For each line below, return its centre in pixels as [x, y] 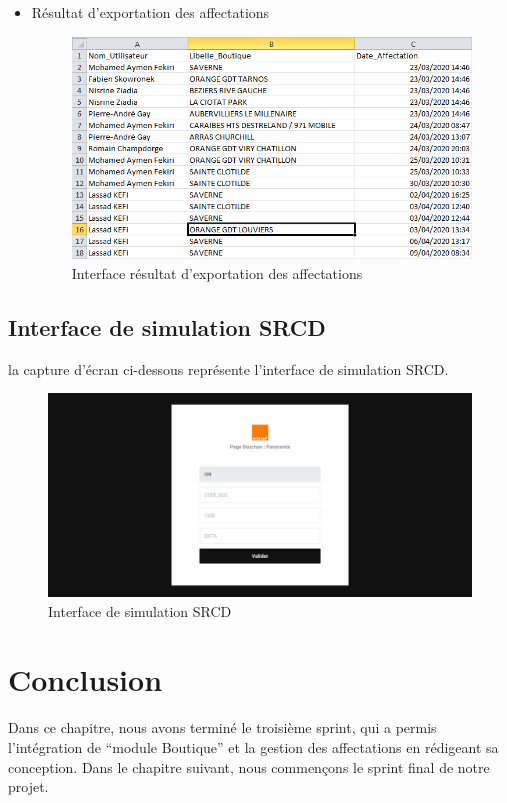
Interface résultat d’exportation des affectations [217, 272]
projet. [28, 786]
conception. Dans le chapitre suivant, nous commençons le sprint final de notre [249, 766]
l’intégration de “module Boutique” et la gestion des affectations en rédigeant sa [253, 746]
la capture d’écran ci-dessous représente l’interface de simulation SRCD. [228, 368]
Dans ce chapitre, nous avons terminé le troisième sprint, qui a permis [222, 727]
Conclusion [85, 679]
